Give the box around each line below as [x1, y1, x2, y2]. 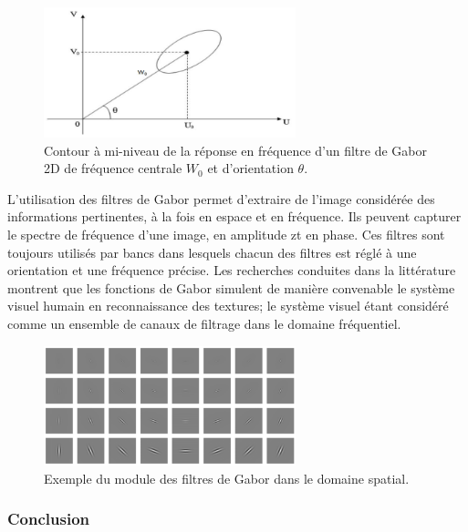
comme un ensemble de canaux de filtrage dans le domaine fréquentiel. [7, 314, 401, 333]
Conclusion [7, 507, 89, 530]
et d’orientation [207, 159, 294, 178]
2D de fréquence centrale [44, 159, 182, 178]
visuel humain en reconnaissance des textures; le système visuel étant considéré [7, 296, 449, 315]
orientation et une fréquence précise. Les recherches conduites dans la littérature [7, 261, 456, 280]
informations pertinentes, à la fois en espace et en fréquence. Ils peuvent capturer [7, 207, 462, 226]
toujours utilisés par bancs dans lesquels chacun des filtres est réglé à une [7, 242, 417, 261]
